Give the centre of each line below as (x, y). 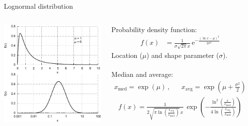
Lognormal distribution (38, 6)
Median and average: (142, 74)
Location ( (127, 55)
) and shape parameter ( (183, 55)
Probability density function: (154, 29)
